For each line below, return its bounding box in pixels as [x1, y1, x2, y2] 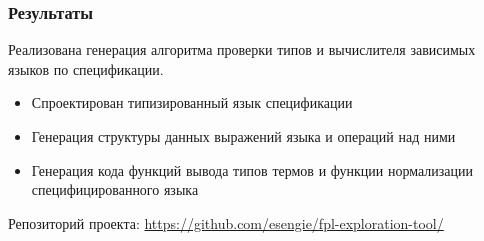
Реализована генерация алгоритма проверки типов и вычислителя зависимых [8, 39, 476, 60]
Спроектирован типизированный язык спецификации [31, 92, 353, 113]
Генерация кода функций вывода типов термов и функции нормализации [31, 159, 474, 180]
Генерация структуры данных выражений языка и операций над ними [31, 126, 456, 146]
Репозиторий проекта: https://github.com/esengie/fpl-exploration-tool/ [8, 212, 444, 233]
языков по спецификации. [8, 58, 164, 79]
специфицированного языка [31, 179, 199, 200]
